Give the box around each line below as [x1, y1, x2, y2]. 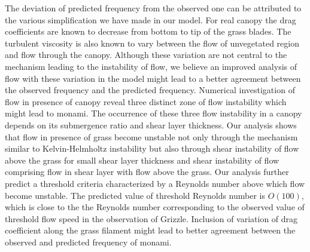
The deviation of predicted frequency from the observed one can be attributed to [5, 2, 302, 14]
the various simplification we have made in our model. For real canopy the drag [5, 13, 296, 26]
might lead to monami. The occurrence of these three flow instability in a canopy [5, 107, 302, 119]
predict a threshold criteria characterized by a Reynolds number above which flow [5, 177, 305, 189]
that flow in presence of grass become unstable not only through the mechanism [5, 130, 298, 143]
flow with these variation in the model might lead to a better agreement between [5, 72, 301, 84]
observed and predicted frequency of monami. [5, 235, 172, 248]
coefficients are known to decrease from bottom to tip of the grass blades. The [5, 25, 291, 38]
